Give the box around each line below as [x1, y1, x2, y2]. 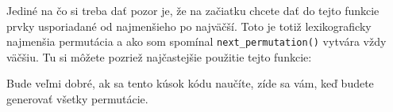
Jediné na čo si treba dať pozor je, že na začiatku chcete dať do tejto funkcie [6, 2, 380, 18]
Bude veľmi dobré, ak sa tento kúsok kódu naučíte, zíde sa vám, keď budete [6, 75, 374, 91]
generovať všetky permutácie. [6, 91, 148, 107]
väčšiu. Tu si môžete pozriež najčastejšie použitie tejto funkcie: [6, 48, 312, 65]
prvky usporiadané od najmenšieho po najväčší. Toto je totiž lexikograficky [6, 17, 372, 34]
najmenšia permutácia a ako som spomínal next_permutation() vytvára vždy [6, 33, 387, 50]
